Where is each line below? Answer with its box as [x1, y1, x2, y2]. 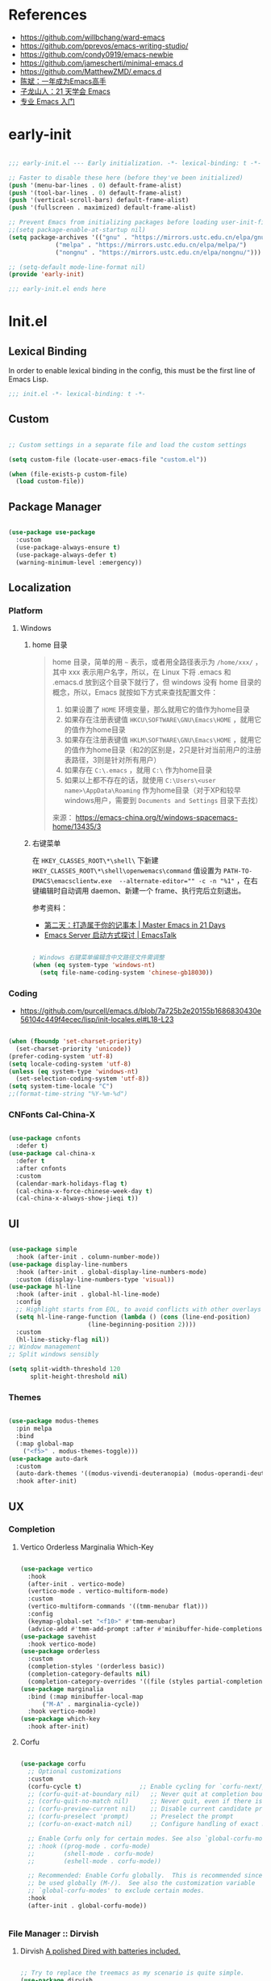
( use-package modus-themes [8, 1417, 99, 1425]
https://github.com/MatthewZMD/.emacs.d [19, 66, 162, 76]
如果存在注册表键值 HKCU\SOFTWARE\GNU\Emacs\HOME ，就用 [64, 715, 255, 725]
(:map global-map [15, 1440, 74, 1448]
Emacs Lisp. [8, 374, 49, 385]
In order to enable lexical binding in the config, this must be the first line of [8, 366, 256, 376]
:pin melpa [15, 1424, 52, 1433]
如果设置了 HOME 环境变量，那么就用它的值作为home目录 [64, 704, 250, 714]
